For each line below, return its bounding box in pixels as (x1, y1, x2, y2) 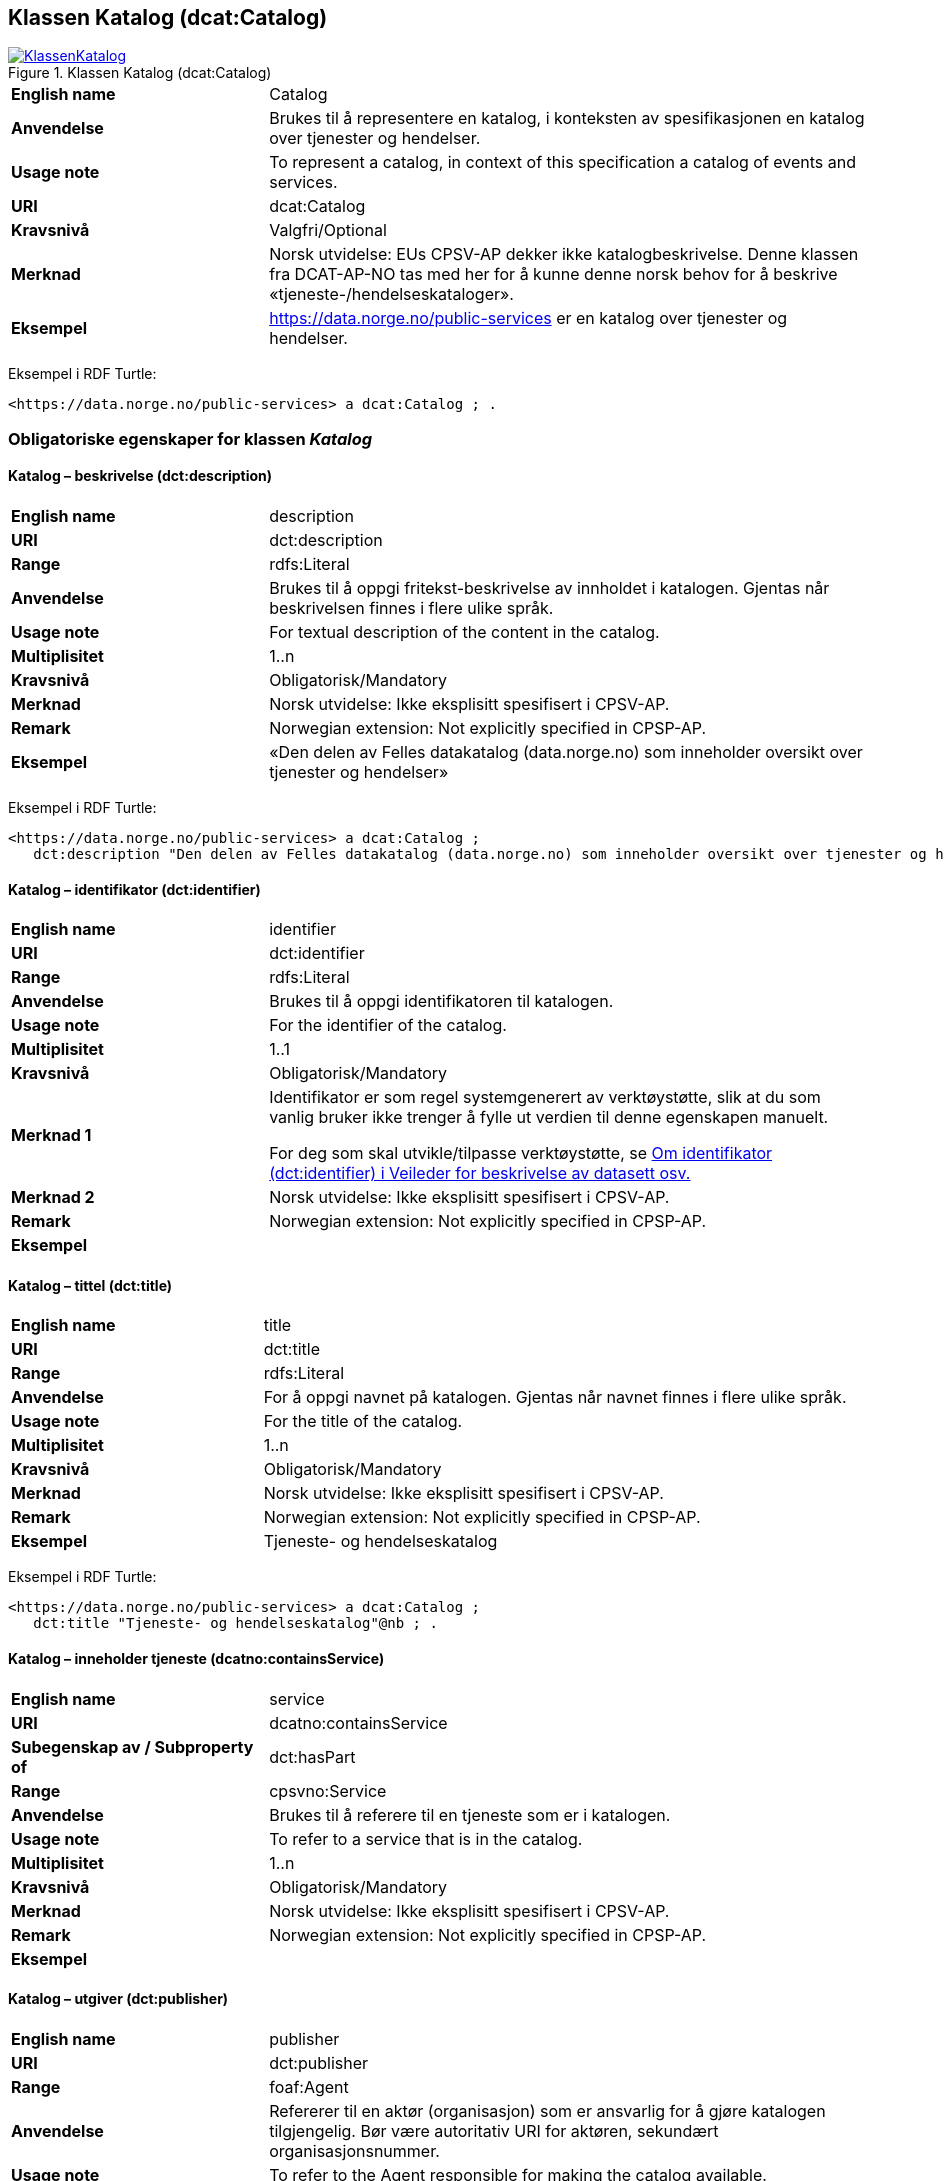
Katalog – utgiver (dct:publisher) (8, 1990, 229, 2008)
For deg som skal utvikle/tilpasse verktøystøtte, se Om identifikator (269, 1143, 773, 1164)
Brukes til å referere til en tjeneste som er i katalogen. (269, 1804, 671, 1825)
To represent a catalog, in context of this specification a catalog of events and (269, 152, 857, 173)
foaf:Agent (269, 2076, 349, 2097)
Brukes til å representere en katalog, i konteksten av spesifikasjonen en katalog (269, 108, 865, 129)
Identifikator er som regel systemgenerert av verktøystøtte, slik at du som (269, 1087, 821, 1108)
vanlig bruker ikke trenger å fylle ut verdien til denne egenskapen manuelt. (269, 1107, 829, 1128)
